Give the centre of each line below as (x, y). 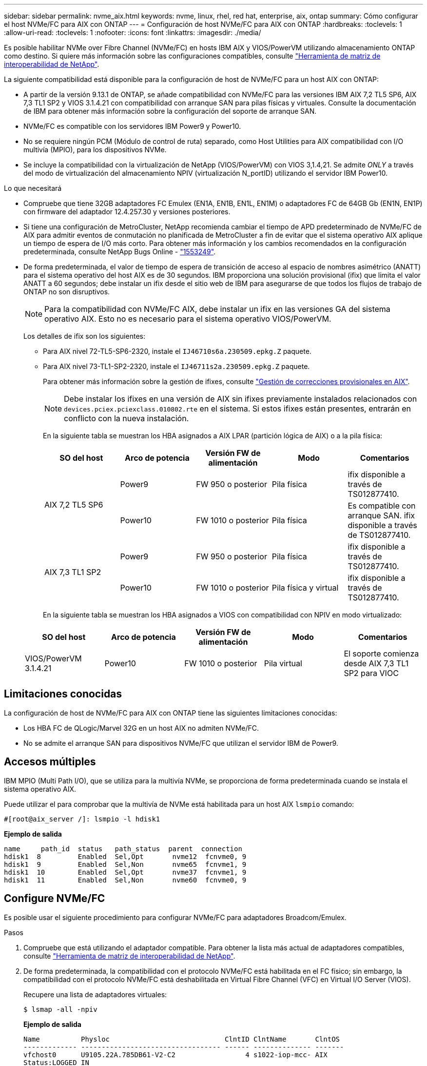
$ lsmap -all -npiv (60, 1009)
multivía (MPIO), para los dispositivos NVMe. (95, 150)
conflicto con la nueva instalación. (126, 418)
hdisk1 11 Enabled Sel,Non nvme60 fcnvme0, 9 (125, 880)
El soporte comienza (381, 654)
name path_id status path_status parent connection (123, 849)
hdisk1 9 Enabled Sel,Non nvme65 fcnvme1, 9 (125, 864)
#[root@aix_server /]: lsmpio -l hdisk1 (82, 819)
